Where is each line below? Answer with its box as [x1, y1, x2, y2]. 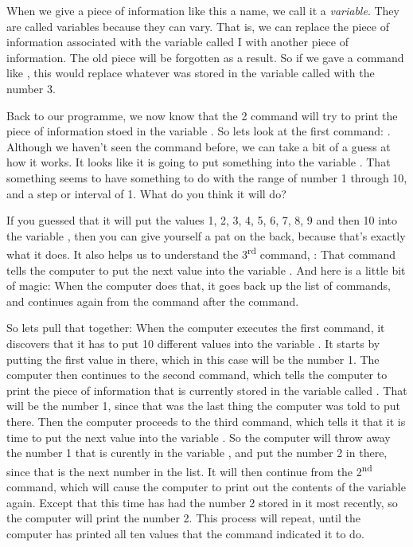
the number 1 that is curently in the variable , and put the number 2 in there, [6, 444, 388, 461]
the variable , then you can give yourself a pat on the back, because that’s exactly [6, 227, 406, 244]
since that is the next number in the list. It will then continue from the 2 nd [6, 460, 372, 479]
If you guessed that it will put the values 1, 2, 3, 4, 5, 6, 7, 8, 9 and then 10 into [6, 212, 397, 229]
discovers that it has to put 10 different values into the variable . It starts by [6, 334, 380, 351]
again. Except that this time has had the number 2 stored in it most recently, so [6, 494, 398, 510]
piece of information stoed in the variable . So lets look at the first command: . [6, 123, 391, 139]
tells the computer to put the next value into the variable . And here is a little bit [6, 261, 406, 278]
